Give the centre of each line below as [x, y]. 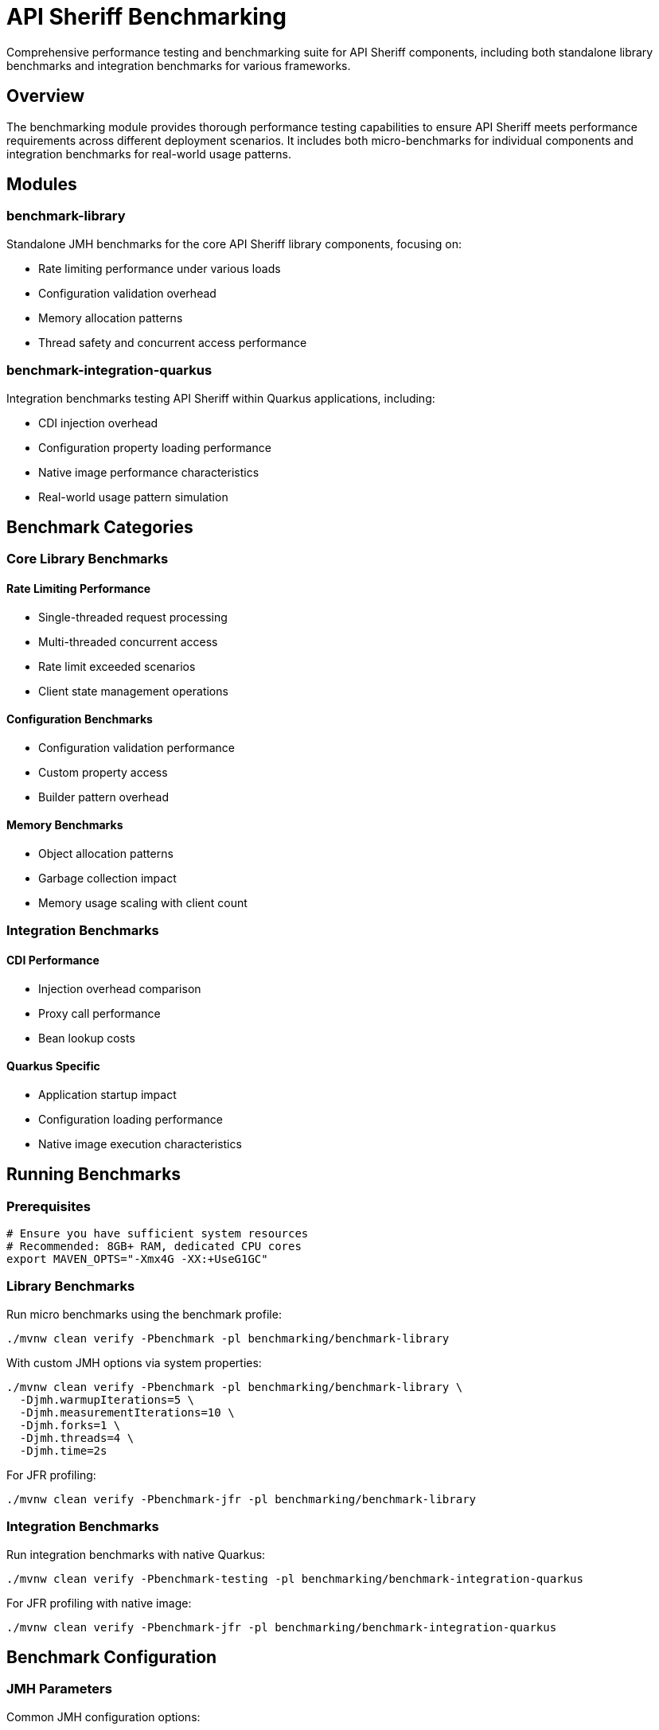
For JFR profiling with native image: [99, 1603]
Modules [42, 185]
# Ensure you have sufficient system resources [158, 1234]
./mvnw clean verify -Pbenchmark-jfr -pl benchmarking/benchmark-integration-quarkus [282, 1627]
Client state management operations [133, 691]
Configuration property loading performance [155, 447]
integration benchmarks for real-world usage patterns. [149, 154]
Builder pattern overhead [103, 797]
